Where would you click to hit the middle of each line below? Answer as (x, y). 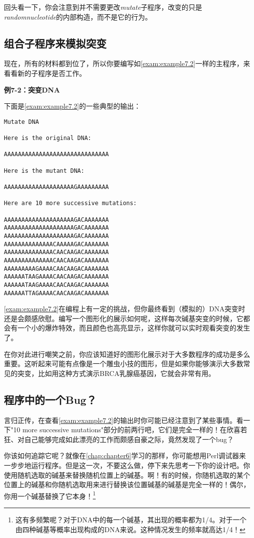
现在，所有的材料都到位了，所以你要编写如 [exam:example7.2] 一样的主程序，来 (127, 63)
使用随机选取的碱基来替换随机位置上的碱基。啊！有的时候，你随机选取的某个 (127, 475)
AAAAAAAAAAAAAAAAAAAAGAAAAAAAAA (56, 187)
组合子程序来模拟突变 (55, 43)
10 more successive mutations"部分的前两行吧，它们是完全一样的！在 (120, 430)
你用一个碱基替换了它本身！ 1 (50, 495)
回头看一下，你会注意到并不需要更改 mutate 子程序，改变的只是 (103, 7)
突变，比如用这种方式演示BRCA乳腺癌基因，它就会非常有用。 (116, 373)
